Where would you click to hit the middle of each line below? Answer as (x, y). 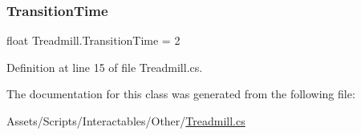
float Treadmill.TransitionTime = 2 (93, 40)
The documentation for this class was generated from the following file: (181, 94)
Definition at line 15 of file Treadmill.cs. (105, 67)
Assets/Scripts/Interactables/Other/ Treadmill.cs (126, 121)
